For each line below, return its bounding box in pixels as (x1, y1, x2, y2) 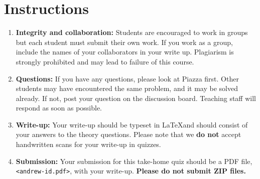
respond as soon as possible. (16, 102, 102, 113)
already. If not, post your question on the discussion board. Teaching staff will (16, 92, 256, 103)
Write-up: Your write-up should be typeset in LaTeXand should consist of (16, 119, 248, 129)
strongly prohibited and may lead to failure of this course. (16, 56, 194, 66)
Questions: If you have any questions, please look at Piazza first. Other (16, 73, 239, 83)
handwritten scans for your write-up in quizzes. (16, 139, 161, 149)
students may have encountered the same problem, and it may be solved (16, 83, 238, 93)
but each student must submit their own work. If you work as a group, (16, 36, 233, 47)
